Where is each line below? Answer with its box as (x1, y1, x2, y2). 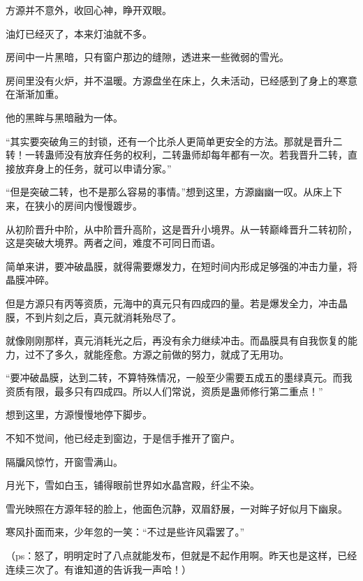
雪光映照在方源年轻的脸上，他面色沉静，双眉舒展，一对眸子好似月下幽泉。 (6, 501, 348, 515)
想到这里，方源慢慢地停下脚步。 (6, 407, 152, 422)
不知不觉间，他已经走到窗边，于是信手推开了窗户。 (6, 431, 240, 446)
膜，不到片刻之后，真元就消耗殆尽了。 (6, 309, 181, 324)
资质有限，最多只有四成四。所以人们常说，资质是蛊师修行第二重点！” (6, 383, 323, 398)
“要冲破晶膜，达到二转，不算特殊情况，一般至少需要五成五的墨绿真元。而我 (6, 370, 353, 385)
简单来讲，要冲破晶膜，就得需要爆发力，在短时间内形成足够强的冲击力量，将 (6, 258, 357, 273)
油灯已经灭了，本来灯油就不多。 (6, 26, 152, 41)
